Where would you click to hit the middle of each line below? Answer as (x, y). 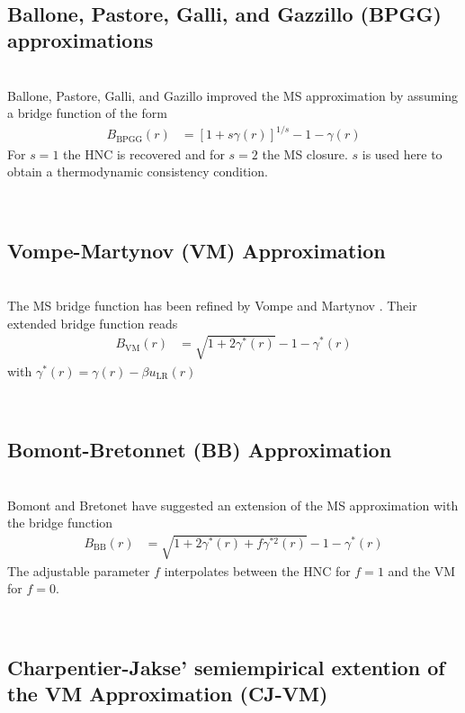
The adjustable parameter (79, 570)
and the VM (422, 570)
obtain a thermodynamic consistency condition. (138, 171)
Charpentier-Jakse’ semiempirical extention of (226, 667)
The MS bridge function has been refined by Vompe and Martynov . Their (212, 306)
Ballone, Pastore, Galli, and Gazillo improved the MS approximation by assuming (233, 95)
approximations (80, 40)
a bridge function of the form (87, 113)
